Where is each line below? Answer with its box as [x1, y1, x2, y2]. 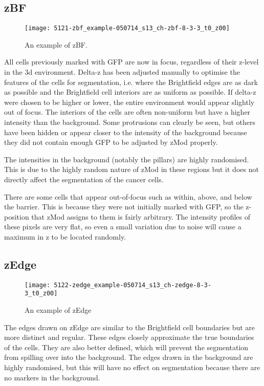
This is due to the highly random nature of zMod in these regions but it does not [4, 164, 259, 175]
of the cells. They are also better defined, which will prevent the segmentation [4, 341, 249, 352]
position [4, 211, 29, 222]
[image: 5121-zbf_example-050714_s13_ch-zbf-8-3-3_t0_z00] [25, 25, 230, 32]
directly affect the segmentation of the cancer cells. [4, 174, 164, 184]
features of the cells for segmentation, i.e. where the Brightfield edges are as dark [4, 76, 258, 87]
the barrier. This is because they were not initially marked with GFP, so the [4, 201, 244, 212]
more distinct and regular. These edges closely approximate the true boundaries [4, 332, 254, 342]
